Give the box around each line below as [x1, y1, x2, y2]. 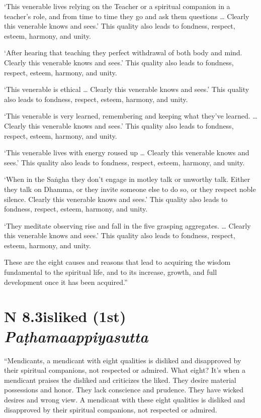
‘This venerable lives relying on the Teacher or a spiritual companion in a [4, 1, 230, 11]
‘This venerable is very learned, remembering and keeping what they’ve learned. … [4, 111, 257, 121]
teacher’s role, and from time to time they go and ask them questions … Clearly [4, 11, 249, 21]
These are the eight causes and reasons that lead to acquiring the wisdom [4, 257, 231, 267]
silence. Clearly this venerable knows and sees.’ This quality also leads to [4, 193, 228, 204]
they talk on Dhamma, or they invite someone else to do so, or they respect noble [4, 183, 256, 194]
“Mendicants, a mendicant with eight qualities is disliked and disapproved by [4, 355, 241, 365]
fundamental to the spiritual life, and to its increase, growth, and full [4, 267, 217, 277]
